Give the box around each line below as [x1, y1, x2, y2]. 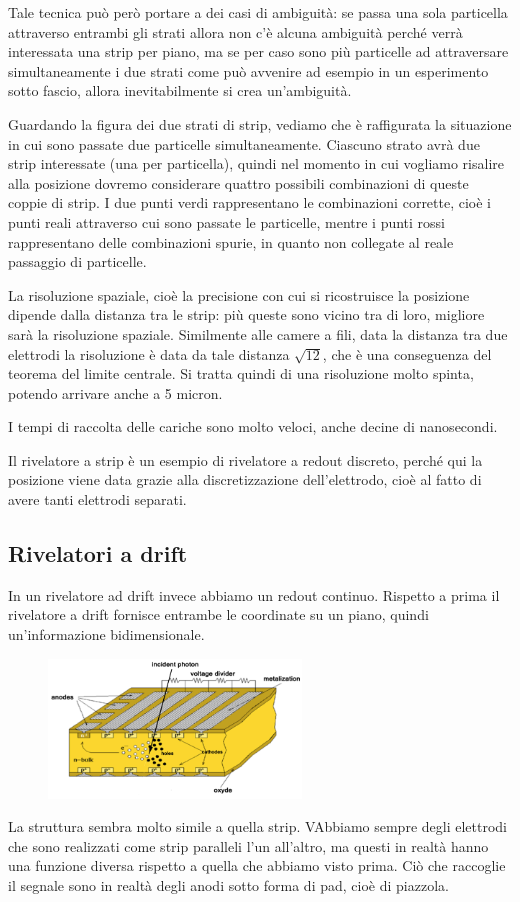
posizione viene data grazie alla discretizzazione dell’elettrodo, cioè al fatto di [8, 469, 482, 490]
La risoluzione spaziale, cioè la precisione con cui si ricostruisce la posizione [8, 284, 470, 305]
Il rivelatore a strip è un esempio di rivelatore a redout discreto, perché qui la [8, 449, 483, 470]
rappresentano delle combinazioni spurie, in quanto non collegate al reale [8, 231, 454, 252]
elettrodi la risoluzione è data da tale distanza [8, 343, 290, 364]
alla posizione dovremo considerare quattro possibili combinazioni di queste [8, 172, 469, 193]
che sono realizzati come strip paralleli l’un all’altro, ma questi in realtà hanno [8, 835, 489, 856]
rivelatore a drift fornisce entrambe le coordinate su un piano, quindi [8, 604, 429, 625]
